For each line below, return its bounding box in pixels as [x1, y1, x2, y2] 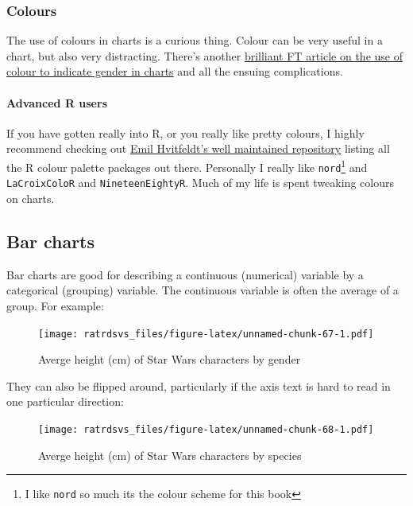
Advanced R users [6, 94, 107, 111]
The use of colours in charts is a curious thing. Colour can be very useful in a [6, 32, 383, 49]
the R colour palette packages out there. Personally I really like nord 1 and [6, 156, 368, 175]
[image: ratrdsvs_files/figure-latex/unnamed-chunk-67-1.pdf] [38, 328, 374, 340]
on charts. [6, 189, 55, 206]
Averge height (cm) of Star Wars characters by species [38, 446, 302, 463]
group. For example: [6, 297, 104, 313]
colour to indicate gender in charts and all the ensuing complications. [6, 63, 343, 80]
